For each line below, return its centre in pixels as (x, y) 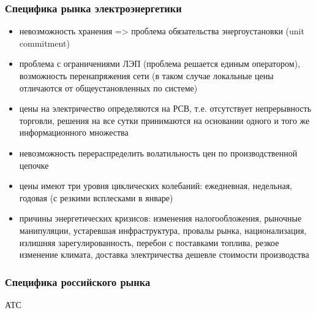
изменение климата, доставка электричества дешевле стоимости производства (164, 254)
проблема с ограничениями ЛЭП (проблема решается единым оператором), (160, 64)
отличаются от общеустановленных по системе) (108, 87)
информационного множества (74, 132)
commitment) (44, 43)
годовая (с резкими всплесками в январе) (96, 197)
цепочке (34, 165)
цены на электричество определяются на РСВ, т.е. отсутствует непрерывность (165, 108)
